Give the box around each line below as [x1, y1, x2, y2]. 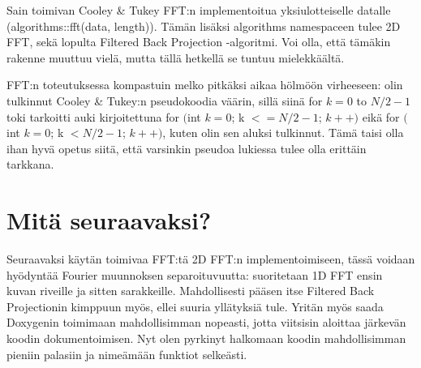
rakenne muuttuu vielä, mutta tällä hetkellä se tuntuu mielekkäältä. [6, 49, 345, 66]
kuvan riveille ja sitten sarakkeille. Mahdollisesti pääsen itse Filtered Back [6, 282, 375, 299]
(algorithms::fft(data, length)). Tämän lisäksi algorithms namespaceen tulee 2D [6, 17, 401, 34]
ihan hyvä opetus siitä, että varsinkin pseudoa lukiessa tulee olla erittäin [6, 139, 367, 156]
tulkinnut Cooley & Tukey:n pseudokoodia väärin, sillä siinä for [6, 92, 323, 109]
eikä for [362, 108, 400, 125]
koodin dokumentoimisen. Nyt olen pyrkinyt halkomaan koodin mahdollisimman [6, 330, 406, 347]
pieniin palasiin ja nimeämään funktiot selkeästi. [6, 345, 247, 362]
